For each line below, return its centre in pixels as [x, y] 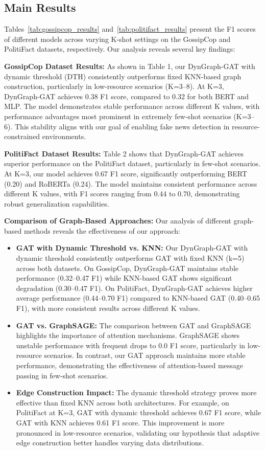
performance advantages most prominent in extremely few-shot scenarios [118, 116]
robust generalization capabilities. [57, 203]
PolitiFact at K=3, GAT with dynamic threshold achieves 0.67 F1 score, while [139, 412]
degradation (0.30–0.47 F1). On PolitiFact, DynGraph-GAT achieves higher [134, 288]
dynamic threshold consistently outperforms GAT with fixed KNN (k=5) [130, 258]
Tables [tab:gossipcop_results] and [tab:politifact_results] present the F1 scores [130, 29]
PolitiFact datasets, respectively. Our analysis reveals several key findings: [120, 49]
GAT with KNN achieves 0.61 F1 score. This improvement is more [120, 422]
